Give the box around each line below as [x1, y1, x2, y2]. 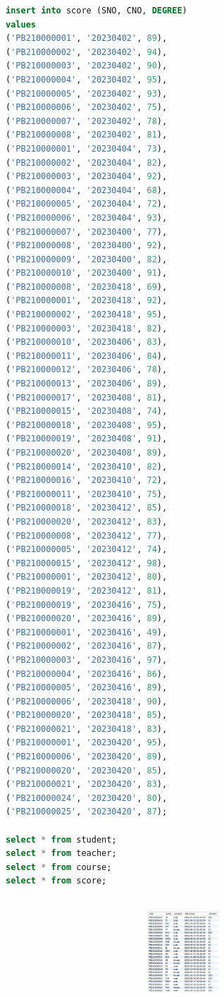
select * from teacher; [6, 848, 117, 859]
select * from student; [6, 834, 117, 845]
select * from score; [6, 876, 107, 886]
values [6, 19, 36, 30]
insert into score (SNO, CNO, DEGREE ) [6, 6, 187, 16]
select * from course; [6, 862, 112, 872]
